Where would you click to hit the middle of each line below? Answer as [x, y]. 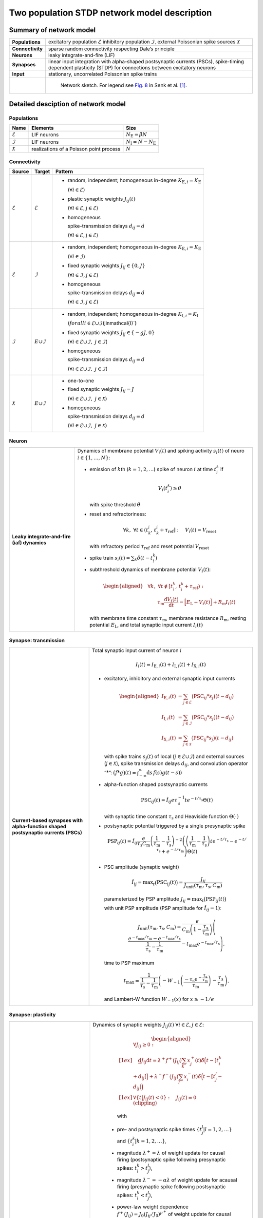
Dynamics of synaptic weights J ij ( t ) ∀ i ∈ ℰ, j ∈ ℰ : [148, 1025]
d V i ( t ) [171, 600]
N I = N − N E [141, 142]
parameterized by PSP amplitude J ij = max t [154, 899]
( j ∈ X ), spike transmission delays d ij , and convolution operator [176, 764]
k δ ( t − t [143, 558]
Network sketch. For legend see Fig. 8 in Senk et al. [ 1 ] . [123, 85]
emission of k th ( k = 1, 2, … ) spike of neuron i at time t [153, 469]
